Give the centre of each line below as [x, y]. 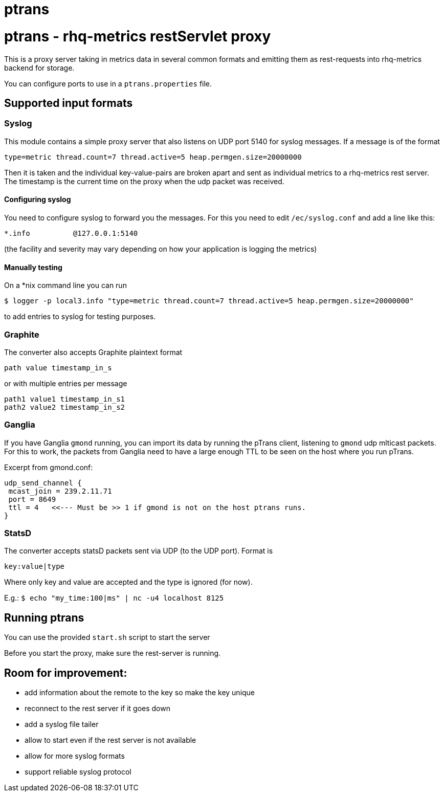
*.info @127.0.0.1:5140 [71, 233]
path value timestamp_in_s [58, 368]
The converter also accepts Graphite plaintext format [93, 352]
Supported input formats [69, 103]
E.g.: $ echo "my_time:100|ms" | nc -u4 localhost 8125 [114, 598]
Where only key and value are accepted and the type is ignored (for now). [128, 582]
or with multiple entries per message [66, 383]
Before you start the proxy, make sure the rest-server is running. [113, 653]
